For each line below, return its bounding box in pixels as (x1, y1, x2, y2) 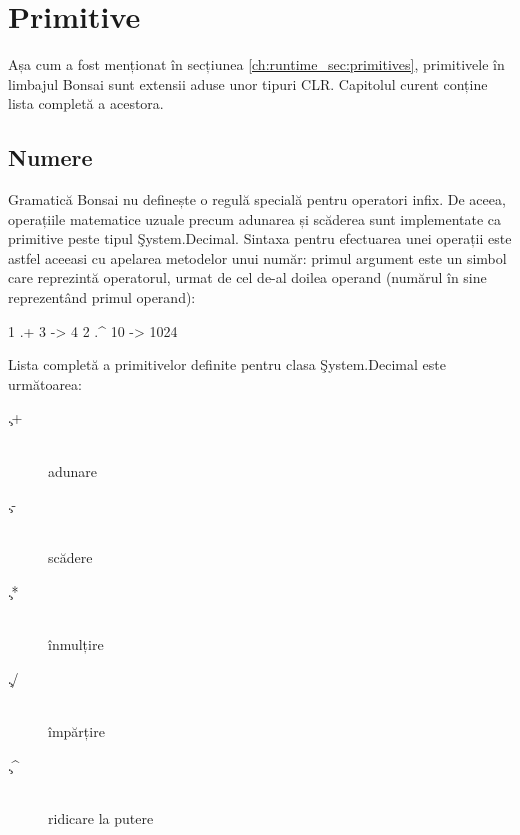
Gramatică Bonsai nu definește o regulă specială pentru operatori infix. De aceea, (8, 189, 506, 210)
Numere (8, 142, 93, 173)
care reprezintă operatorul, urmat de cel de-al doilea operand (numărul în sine (8, 267, 487, 288)
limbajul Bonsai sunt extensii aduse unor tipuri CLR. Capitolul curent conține (8, 73, 488, 94)
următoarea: (8, 373, 82, 394)
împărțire (48, 720, 105, 741)
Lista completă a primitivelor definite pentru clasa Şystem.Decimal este (8, 354, 446, 375)
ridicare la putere (48, 807, 154, 828)
